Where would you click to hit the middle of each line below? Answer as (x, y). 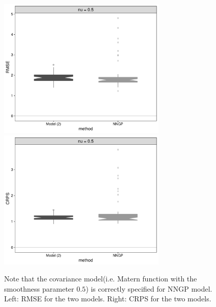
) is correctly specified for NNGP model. (149, 288)
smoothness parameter (39, 288)
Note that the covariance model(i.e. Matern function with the (101, 279)
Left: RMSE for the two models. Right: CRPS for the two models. (108, 299)
